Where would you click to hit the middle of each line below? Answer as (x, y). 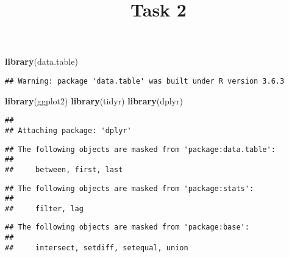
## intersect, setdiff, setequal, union (97, 248)
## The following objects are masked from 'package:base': (127, 227)
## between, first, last (64, 169)
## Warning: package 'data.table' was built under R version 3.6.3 (145, 81)
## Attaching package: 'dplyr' (68, 130)
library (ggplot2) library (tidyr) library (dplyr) (94, 100)
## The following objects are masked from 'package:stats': (130, 188)
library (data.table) (41, 61)
